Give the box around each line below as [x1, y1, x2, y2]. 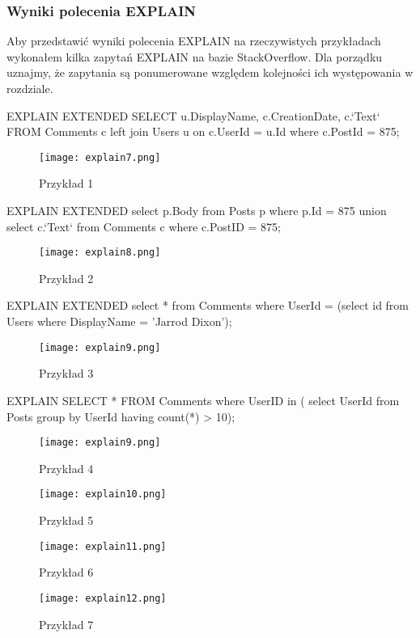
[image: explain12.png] [39, 592, 167, 604]
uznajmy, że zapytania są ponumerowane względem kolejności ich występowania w [6, 64, 414, 81]
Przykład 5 [39, 512, 94, 528]
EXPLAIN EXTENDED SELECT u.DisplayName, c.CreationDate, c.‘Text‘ [6, 107, 380, 124]
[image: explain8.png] [39, 247, 161, 259]
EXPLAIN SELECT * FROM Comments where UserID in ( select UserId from [6, 391, 400, 408]
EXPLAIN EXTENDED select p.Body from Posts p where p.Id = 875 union [6, 202, 387, 219]
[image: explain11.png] [39, 540, 167, 552]
